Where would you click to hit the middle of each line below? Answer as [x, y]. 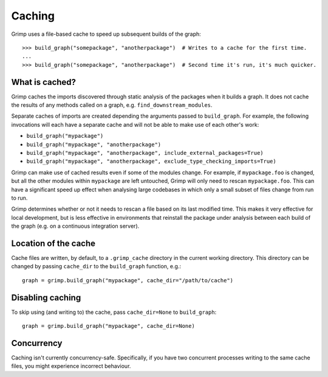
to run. [19, 198]
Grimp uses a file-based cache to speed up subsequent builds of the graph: [106, 34]
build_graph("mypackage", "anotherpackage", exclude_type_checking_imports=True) [151, 161]
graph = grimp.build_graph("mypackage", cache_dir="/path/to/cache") [128, 280]
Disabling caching [46, 297]
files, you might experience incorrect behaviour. [71, 366]
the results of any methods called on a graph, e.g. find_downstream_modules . [112, 105]
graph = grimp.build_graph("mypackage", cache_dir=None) [109, 326]
